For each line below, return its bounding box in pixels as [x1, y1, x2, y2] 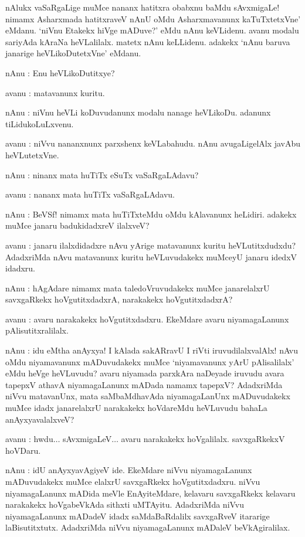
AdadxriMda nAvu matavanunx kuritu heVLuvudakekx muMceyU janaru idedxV [5, 250, 297, 263]
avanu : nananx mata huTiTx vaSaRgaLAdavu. [5, 188, 175, 200]
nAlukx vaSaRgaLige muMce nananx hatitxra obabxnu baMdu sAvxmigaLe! [5, 1, 280, 13]
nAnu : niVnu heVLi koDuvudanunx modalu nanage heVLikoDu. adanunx [5, 106, 271, 118]
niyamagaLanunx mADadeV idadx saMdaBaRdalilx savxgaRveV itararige [5, 509, 270, 522]
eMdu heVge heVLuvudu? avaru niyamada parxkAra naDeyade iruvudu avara [5, 367, 284, 379]
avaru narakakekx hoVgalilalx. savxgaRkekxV [121, 433, 285, 445]
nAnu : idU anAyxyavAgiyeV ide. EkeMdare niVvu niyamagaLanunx [5, 464, 252, 476]
